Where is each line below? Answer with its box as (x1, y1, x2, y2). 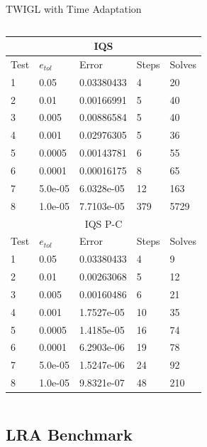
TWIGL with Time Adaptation (6, 1, 142, 16)
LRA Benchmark (6, 423, 133, 445)
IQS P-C (84, 216, 123, 231)
